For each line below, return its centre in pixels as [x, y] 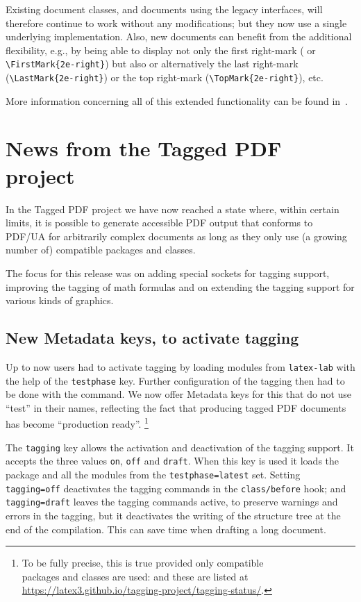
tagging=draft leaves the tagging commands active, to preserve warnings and [172, 502]
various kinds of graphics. [60, 300]
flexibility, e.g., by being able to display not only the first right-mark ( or [161, 50]
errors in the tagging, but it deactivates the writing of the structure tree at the [173, 515]
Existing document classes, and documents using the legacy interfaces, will [164, 9]
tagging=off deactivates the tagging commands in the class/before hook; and [176, 488]
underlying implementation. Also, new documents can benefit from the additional [179, 36]
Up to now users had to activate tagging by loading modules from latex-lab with [180, 366]
